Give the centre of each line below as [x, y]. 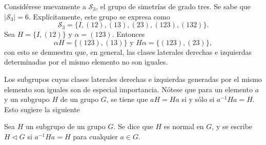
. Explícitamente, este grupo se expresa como [99, 16]
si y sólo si [198, 99]
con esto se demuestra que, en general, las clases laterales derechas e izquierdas [128, 51]
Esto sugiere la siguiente [42, 109]
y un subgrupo [27, 99]
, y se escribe [232, 126]
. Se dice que [133, 126]
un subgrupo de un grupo [65, 126]
